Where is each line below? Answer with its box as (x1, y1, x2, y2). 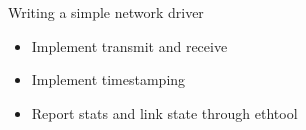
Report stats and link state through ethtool (31, 102, 298, 123)
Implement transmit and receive (31, 35, 228, 56)
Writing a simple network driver (8, 2, 204, 22)
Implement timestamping (31, 69, 186, 90)
